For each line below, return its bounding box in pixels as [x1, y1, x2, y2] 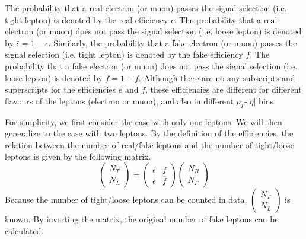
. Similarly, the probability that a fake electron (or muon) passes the [48, 36, 297, 49]
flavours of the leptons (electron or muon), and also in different [5, 94, 234, 107]
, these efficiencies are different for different [145, 83, 302, 95]
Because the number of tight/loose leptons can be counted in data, [5, 193, 247, 205]
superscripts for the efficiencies [5, 83, 116, 95]
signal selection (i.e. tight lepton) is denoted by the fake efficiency [5, 48, 243, 60]
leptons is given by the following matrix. [5, 150, 151, 162]
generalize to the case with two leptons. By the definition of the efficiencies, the [5, 127, 294, 139]
